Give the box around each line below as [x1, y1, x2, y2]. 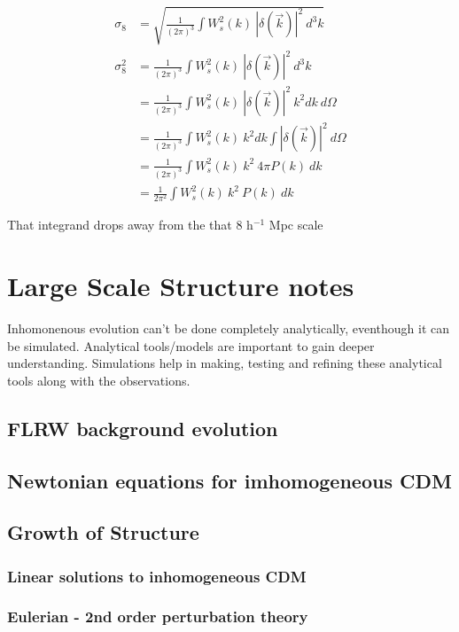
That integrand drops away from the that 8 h [7, 215, 253, 234]
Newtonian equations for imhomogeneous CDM [7, 466, 452, 494]
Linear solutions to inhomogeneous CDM [7, 565, 307, 587]
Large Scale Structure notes [7, 268, 354, 304]
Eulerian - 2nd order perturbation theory [7, 605, 308, 628]
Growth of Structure [7, 519, 199, 546]
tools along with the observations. [7, 371, 191, 389]
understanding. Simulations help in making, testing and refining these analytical [7, 354, 442, 372]
